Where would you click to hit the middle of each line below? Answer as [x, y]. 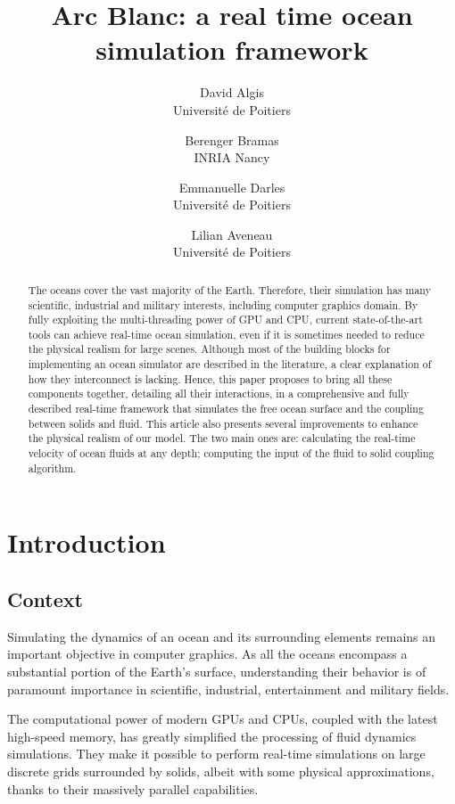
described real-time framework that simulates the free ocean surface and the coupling [226, 409]
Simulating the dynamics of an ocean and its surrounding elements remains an [222, 636]
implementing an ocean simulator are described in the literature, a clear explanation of [230, 364]
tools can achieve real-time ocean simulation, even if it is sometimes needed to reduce [226, 334]
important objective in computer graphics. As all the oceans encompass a [207, 654]
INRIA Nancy [232, 157]
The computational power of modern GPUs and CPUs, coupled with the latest [223, 719]
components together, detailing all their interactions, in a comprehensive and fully [219, 394]
